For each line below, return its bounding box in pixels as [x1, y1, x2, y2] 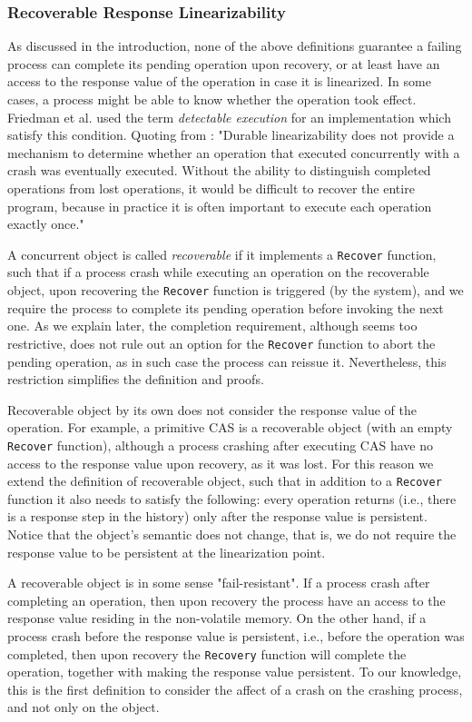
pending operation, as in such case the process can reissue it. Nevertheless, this [7, 351, 447, 371]
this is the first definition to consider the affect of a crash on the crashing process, [7, 679, 463, 698]
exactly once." [7, 214, 84, 233]
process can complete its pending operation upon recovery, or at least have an [7, 54, 440, 73]
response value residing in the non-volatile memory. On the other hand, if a [7, 608, 427, 628]
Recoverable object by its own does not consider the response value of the [7, 400, 417, 419]
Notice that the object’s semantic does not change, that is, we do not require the [7, 524, 457, 543]
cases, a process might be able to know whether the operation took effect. [7, 90, 417, 108]
